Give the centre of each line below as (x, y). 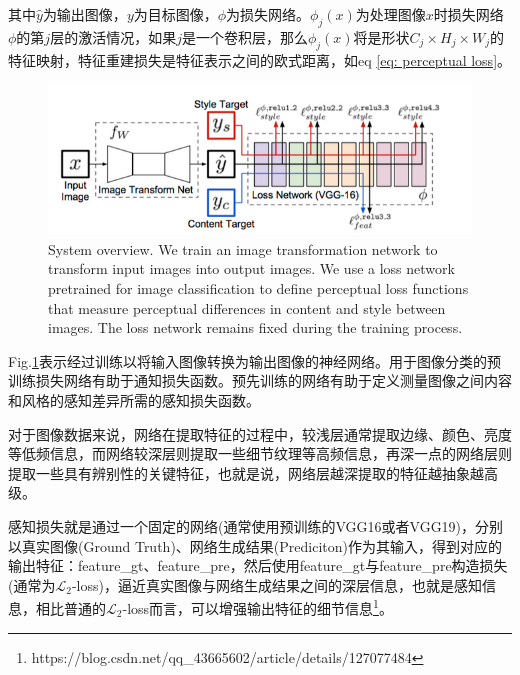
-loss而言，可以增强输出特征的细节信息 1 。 (257, 606)
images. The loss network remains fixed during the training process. (255, 327)
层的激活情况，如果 (113, 36)
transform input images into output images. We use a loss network (251, 268)
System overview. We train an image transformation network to (243, 248)
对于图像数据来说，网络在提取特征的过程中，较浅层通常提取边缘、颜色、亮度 (260, 433)
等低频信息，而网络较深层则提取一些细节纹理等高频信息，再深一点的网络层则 (260, 453)
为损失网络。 (268, 14)
